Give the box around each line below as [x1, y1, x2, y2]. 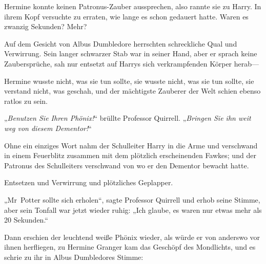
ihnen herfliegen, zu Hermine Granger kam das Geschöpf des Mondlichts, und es [4, 241, 256, 252]
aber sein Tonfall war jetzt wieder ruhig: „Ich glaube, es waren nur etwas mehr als [4, 204, 262, 215]
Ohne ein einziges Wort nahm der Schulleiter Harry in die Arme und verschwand [4, 140, 258, 150]
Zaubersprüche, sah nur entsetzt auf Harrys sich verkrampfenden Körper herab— [4, 58, 259, 69]
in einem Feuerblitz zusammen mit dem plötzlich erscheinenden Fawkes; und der [4, 150, 256, 161]
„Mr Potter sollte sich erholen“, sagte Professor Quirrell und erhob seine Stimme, [4, 194, 260, 205]
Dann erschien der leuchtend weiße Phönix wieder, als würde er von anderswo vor [4, 231, 260, 242]
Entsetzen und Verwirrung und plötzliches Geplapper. [4, 177, 173, 188]
